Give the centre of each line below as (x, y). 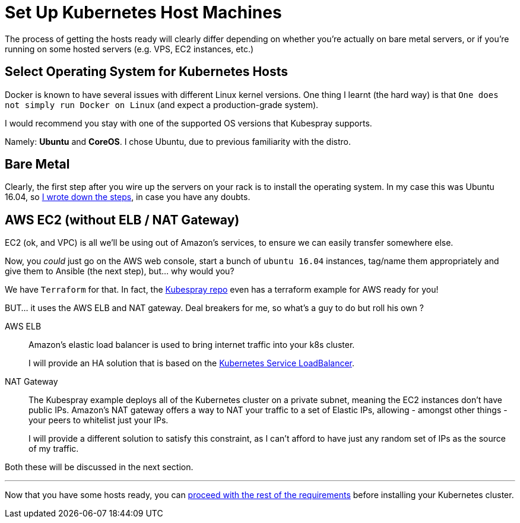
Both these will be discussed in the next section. (99, 467)
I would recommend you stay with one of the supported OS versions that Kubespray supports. (188, 123)
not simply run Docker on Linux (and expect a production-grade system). (162, 104)
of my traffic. (54, 449)
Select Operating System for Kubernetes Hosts (147, 72)
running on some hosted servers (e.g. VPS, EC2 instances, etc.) (129, 49)
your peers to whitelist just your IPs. (99, 420)
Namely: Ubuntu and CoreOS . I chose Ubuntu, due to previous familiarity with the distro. (178, 141)
